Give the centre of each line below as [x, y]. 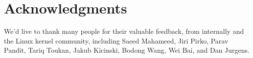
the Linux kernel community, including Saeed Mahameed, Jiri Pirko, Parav [116, 40]
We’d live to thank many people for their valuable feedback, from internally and [124, 31]
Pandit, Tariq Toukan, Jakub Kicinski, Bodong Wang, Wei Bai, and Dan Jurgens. [127, 50]
